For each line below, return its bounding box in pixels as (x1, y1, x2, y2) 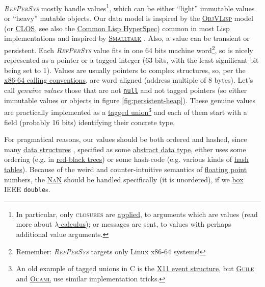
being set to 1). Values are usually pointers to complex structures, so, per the (4, 64, 246, 75)
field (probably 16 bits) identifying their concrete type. (4, 116, 175, 127)
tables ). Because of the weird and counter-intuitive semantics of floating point (4, 163, 247, 174)
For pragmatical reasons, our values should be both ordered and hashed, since (4, 134, 247, 145)
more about (16, 219, 52, 229)
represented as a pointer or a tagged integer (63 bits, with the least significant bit (4, 55, 259, 65)
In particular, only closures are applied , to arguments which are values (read (16, 208, 258, 219)
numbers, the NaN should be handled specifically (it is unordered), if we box (4, 174, 244, 184)
